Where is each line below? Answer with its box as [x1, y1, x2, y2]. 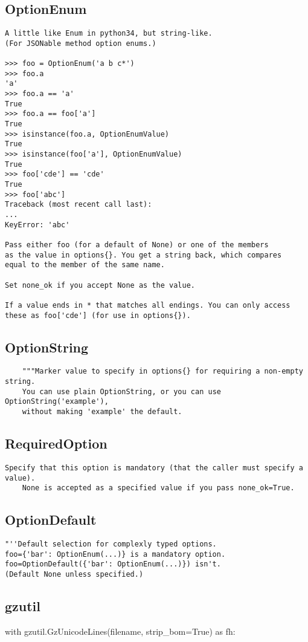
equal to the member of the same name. [5, 261, 165, 270]
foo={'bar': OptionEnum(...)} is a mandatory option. [5, 550, 226, 559]
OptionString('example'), [5, 397, 109, 406]
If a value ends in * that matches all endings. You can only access [5, 300, 290, 310]
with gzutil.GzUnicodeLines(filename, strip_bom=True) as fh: [5, 624, 236, 637]
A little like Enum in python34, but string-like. [5, 29, 213, 38]
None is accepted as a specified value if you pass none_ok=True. [22, 484, 295, 493]
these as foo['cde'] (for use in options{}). [5, 311, 191, 320]
